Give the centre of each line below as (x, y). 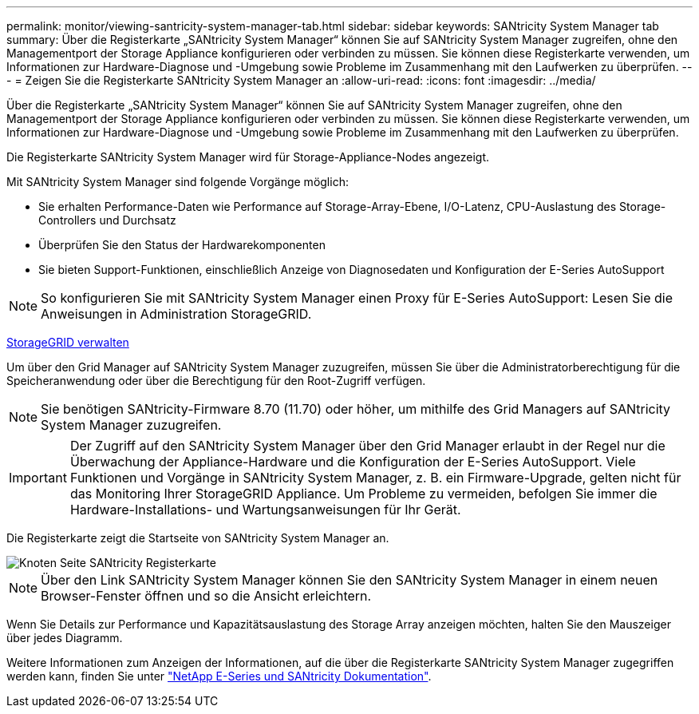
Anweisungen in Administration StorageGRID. (176, 314)
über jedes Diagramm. (65, 638)
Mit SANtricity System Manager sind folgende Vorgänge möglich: (178, 182)
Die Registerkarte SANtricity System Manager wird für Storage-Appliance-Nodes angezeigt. (248, 157)
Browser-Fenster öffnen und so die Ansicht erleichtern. (206, 596)
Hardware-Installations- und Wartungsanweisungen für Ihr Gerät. (265, 510)
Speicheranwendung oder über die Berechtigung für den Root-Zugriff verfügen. (216, 381)
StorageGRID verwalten (68, 342)
